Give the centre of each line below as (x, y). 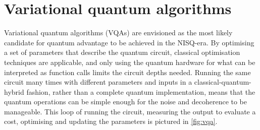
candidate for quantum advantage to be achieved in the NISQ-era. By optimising (129, 42)
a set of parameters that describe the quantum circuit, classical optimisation (122, 52)
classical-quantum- (223, 82)
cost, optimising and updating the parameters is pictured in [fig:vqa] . (111, 121)
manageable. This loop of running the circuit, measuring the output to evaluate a (130, 111)
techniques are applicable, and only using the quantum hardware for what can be (130, 62)
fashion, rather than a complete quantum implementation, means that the (141, 91)
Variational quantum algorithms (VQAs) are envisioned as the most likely (118, 32)
